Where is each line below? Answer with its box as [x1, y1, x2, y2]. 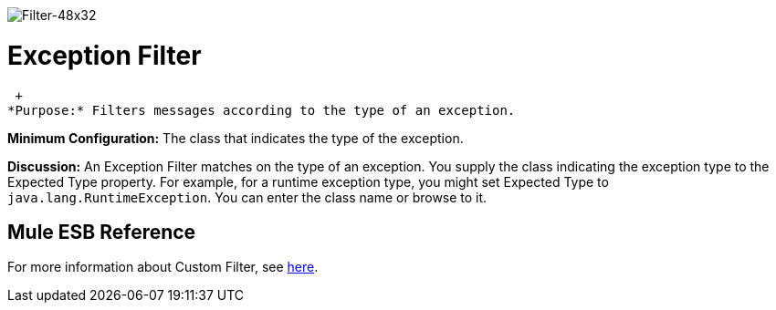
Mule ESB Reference [7, 220, 196, 243]
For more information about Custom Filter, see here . [7, 259, 319, 275]
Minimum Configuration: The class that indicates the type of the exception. [7, 129, 464, 146]
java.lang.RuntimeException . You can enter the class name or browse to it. [7, 189, 488, 205]
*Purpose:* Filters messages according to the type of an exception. [7, 102, 516, 118]
